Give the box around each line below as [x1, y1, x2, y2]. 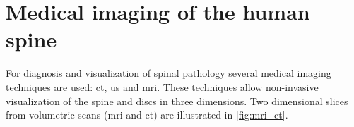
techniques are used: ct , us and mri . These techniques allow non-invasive [6, 79, 319, 94]
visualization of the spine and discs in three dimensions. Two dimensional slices [6, 93, 348, 108]
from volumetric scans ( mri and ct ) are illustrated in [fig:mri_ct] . [6, 107, 288, 122]
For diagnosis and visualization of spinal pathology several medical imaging [6, 66, 331, 80]
